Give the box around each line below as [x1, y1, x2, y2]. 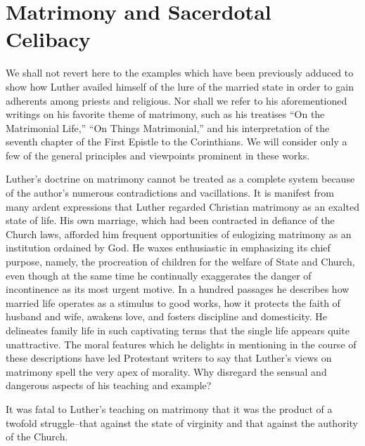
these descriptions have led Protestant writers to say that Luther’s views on [6, 350, 332, 365]
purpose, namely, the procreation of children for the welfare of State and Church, [6, 254, 355, 269]
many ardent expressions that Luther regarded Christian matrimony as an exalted [6, 199, 359, 214]
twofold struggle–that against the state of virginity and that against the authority [6, 415, 358, 430]
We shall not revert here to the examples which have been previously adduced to [6, 65, 354, 80]
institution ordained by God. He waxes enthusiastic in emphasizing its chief [6, 240, 331, 255]
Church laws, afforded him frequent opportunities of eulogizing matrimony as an [6, 226, 352, 241]
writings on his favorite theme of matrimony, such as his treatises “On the [6, 107, 325, 122]
